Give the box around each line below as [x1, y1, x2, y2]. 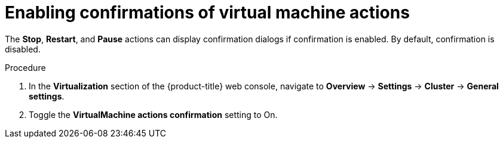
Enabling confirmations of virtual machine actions [5, 2, 410, 23]
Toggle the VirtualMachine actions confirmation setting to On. [29, 109, 278, 120]
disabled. [5, 43, 41, 54]
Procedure [5, 62, 46, 73]
